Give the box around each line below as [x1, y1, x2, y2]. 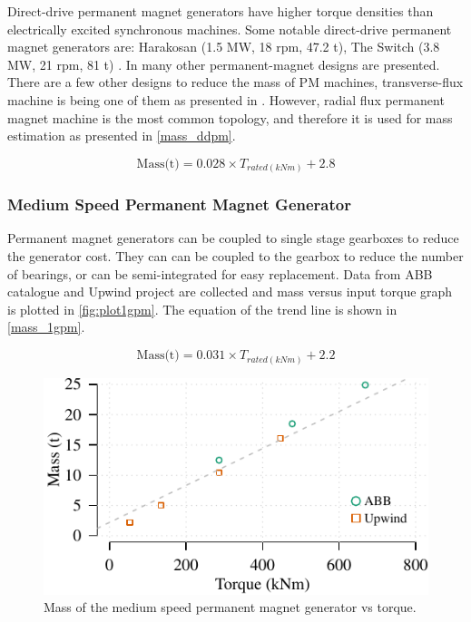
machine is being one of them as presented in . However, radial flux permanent [7, 90, 445, 109]
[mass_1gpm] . [7, 317, 85, 336]
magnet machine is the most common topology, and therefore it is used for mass [7, 108, 453, 127]
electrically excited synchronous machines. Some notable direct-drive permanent [7, 19, 452, 38]
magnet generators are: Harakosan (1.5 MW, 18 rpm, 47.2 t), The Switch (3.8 [7, 37, 440, 56]
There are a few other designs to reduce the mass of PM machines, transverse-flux [7, 73, 464, 92]
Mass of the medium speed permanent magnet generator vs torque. [44, 598, 417, 617]
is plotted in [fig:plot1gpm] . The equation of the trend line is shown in [7, 299, 397, 318]
